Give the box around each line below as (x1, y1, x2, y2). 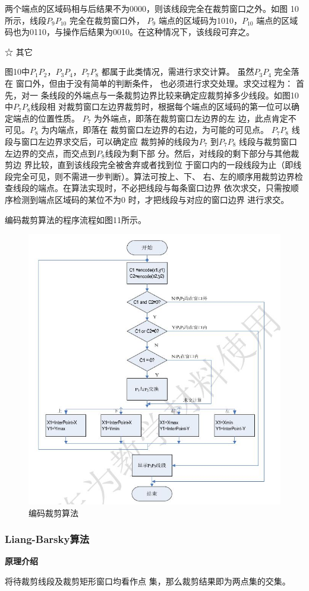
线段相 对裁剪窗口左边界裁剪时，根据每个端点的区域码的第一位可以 (30, 100, 292, 113)
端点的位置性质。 (12, 112, 80, 124)
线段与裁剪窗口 (239, 135, 298, 147)
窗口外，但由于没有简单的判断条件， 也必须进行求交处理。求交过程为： (15, 77, 294, 89)
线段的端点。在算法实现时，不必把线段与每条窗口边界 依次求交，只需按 (12, 182, 291, 194)
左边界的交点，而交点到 (5, 147, 96, 159)
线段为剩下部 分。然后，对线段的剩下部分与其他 (105, 147, 291, 159)
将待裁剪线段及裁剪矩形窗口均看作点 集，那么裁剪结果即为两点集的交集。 (5, 574, 291, 587)
